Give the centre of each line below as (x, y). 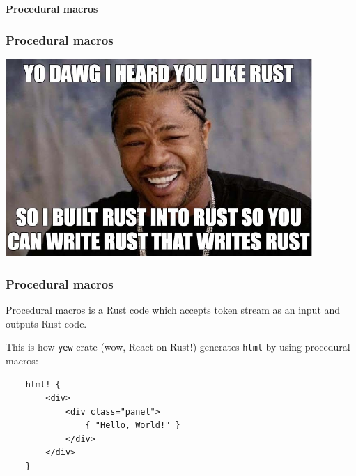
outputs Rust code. (46, 323)
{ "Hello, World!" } (133, 425)
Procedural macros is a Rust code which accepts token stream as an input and (173, 310)
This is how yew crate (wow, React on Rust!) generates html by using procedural (178, 347)
